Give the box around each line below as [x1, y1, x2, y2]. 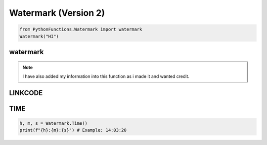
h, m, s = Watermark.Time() [19, 120, 88, 126]
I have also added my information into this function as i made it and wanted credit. [22, 73, 190, 79]
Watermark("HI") [19, 34, 59, 39]
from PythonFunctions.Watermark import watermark [19, 27, 142, 32]
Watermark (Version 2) [9, 7, 105, 18]
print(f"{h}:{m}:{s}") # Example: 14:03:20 [19, 127, 127, 133]
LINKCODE [9, 89, 43, 97]
